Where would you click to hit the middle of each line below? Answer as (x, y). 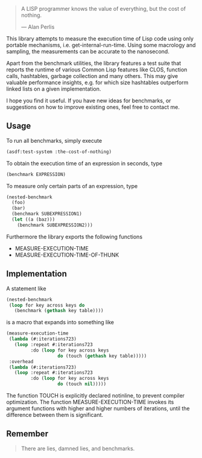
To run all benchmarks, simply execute (54, 140)
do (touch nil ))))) (82, 384)
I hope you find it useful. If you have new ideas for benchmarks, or (89, 100)
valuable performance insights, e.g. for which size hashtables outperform (97, 82)
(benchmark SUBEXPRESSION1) (47, 214)
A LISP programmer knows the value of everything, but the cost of (103, 9)
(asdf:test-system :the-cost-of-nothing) (59, 152)
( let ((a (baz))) (33, 220)
